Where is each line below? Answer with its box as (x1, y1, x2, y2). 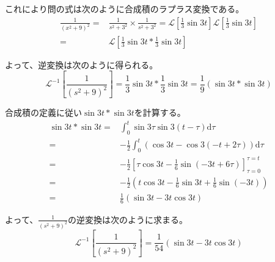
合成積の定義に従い (5, 106, 82, 118)
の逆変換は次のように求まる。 (67, 213, 188, 225)
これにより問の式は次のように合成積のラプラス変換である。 (5, 2, 244, 15)
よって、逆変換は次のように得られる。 (5, 58, 158, 71)
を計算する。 (134, 106, 186, 118)
